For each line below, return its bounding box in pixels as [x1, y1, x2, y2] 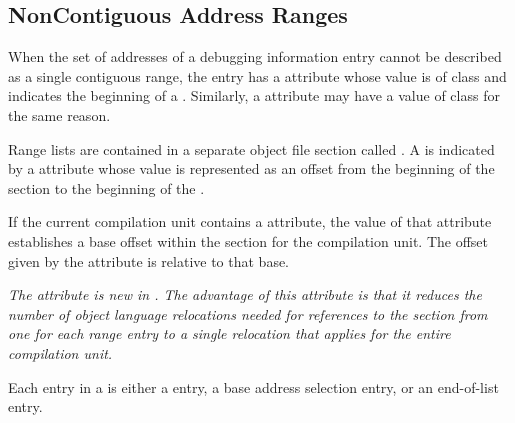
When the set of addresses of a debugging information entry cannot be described [8, 46, 502, 67]
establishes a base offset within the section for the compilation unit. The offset [8, 230, 489, 251]
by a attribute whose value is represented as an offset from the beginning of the [8, 158, 495, 179]
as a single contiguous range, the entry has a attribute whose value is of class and [8, 65, 507, 86]
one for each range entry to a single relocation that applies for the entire [8, 323, 451, 344]
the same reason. [8, 104, 111, 125]
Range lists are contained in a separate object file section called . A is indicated [8, 138, 495, 159]
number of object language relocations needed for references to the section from [8, 303, 488, 324]
